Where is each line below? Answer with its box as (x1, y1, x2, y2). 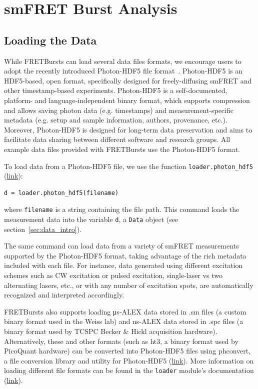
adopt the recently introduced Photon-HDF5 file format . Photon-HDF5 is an (4, 65, 243, 76)
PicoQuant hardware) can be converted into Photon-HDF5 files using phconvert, (4, 345, 251, 356)
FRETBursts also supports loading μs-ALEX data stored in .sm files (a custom (4, 306, 246, 316)
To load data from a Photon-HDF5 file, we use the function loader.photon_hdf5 (4, 160, 253, 171)
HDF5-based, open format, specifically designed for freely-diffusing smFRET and (4, 75, 252, 85)
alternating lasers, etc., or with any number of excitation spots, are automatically (4, 279, 253, 290)
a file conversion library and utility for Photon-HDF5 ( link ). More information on (4, 355, 254, 365)
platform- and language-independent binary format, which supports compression (4, 94, 250, 105)
